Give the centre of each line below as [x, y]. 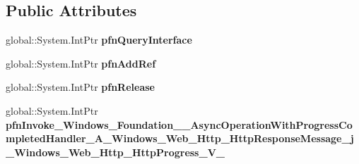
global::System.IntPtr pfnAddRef [81, 63]
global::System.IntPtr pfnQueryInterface [99, 40]
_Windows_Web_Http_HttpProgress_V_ [115, 152]
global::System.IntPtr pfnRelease [80, 87]
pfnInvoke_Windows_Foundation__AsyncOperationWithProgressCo [179, 124]
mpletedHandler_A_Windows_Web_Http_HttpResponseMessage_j [180, 138]
